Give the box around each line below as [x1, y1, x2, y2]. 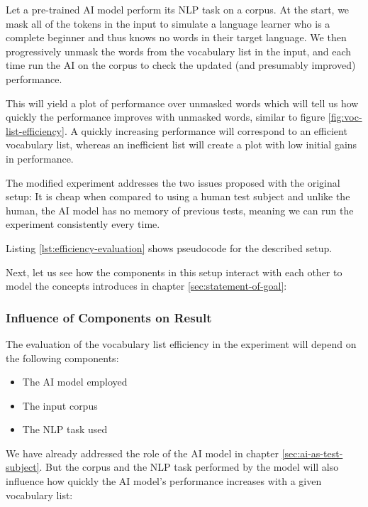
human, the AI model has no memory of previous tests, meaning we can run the [6, 202, 354, 217]
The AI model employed [22, 374, 128, 389]
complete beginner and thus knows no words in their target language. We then [6, 30, 347, 45]
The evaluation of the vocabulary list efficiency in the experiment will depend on [6, 336, 357, 351]
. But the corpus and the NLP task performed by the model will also [39, 459, 339, 474]
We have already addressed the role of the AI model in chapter [6, 445, 279, 460]
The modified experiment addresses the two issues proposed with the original [6, 175, 340, 190]
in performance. [6, 151, 74, 165]
